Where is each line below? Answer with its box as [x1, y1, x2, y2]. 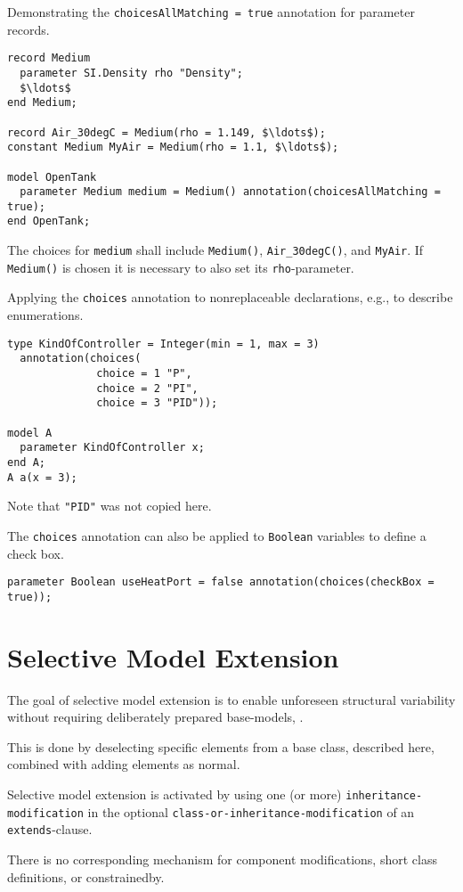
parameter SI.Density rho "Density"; [20, 66, 243, 79]
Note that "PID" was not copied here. [7, 496, 212, 515]
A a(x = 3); [7, 471, 77, 484]
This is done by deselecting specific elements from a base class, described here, [7, 737, 435, 756]
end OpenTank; [7, 215, 91, 228]
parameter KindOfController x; [20, 441, 205, 454]
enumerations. [7, 306, 84, 324]
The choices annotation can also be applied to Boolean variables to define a [7, 526, 426, 544]
